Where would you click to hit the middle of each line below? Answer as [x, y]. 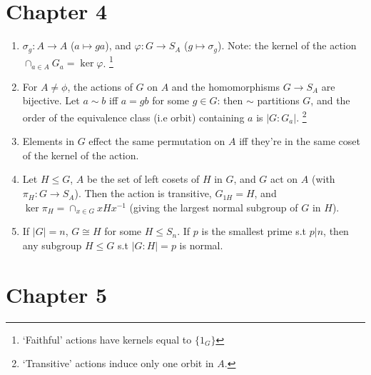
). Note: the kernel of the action [287, 45]
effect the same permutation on [157, 141]
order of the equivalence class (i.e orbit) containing [133, 117]
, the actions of [100, 86]
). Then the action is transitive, [143, 193]
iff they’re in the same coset [300, 141]
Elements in [49, 141]
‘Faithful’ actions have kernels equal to [107, 339]
